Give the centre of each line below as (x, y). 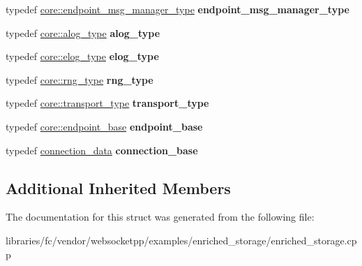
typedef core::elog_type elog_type (82, 56)
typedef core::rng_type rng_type (80, 79)
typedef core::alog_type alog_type (83, 32)
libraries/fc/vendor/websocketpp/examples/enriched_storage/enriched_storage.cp (181, 240)
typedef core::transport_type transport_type (107, 103)
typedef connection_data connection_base (102, 150)
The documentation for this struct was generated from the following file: (160, 217)
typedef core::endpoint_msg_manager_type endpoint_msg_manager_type (178, 9)
